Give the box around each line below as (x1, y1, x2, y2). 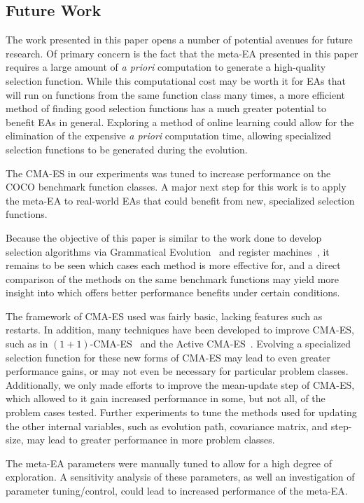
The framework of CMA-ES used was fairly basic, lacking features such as (6, 308, 323, 323)
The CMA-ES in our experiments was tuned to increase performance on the (6, 165, 331, 180)
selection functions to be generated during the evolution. (6, 142, 248, 156)
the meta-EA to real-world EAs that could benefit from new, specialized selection (6, 193, 355, 207)
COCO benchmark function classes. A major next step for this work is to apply (6, 179, 346, 194)
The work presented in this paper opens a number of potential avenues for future (6, 32, 353, 47)
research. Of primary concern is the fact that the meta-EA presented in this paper (6, 46, 358, 60)
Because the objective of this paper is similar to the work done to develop (6, 230, 322, 244)
